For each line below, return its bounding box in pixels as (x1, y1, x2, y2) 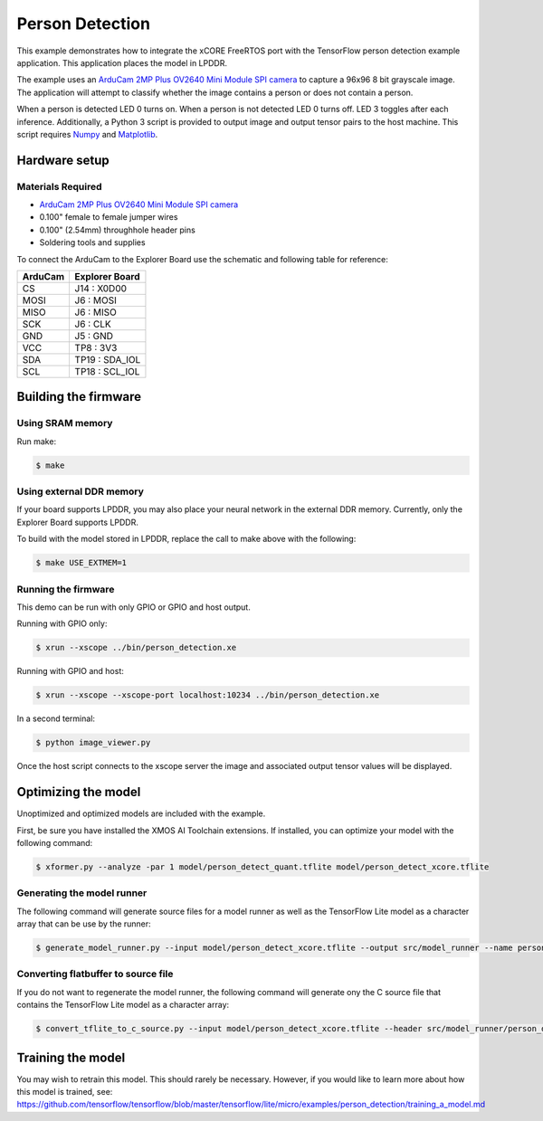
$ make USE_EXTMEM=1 (35, 557, 127, 568)
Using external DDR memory (16, 485, 145, 498)
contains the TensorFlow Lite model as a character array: (16, 1000, 230, 1011)
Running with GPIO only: (16, 618, 108, 629)
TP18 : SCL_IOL (74, 366, 140, 377)
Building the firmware (16, 389, 142, 404)
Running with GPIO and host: (16, 666, 124, 677)
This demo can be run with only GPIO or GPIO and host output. (16, 602, 251, 613)
